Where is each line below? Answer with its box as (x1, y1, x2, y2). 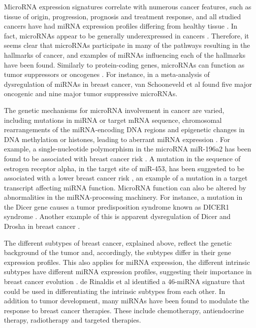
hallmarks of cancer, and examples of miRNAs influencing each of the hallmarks (4, 49, 246, 60)
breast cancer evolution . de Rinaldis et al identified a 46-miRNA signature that (4, 276, 245, 287)
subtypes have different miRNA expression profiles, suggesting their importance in (4, 266, 252, 277)
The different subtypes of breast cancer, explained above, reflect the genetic (4, 237, 232, 248)
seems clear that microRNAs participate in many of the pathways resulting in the (4, 40, 250, 50)
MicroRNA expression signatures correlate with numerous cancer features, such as (4, 1, 252, 11)
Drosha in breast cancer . (4, 221, 80, 231)
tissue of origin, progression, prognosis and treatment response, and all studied (4, 11, 241, 21)
